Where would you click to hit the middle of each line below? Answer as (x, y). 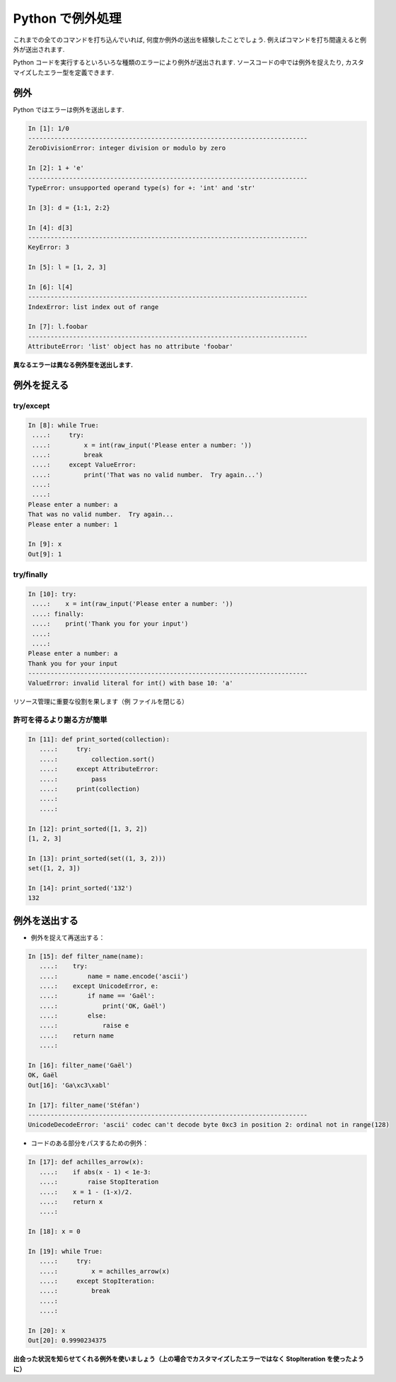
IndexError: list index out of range (93, 307)
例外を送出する (46, 920)
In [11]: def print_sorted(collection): (99, 740)
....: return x (71, 1202)
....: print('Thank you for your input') (110, 624)
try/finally (30, 575)
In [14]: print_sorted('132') (80, 888)
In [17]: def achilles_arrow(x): (86, 1162)
